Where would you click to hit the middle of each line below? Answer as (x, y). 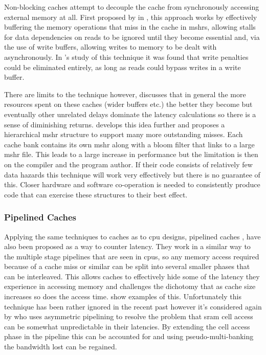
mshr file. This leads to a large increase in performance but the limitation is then (131, 154)
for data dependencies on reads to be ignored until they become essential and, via (132, 37)
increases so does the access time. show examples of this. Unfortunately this (123, 296)
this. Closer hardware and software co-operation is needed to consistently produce (132, 184)
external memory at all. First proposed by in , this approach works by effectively (131, 17)
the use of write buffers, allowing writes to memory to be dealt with (110, 47)
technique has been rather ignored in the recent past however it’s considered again (133, 306)
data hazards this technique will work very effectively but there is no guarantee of (132, 174)
